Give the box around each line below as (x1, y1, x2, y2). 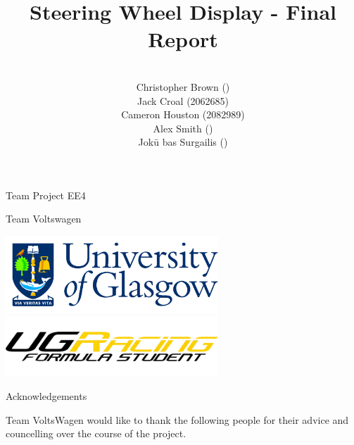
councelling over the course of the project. (6, 426, 187, 441)
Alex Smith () (153, 120, 213, 135)
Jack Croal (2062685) (137, 93, 229, 108)
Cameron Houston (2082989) (121, 107, 245, 122)
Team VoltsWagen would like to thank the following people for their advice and (6, 412, 349, 427)
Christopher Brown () (136, 79, 230, 94)
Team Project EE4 (6, 187, 86, 202)
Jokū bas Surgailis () (138, 134, 228, 149)
